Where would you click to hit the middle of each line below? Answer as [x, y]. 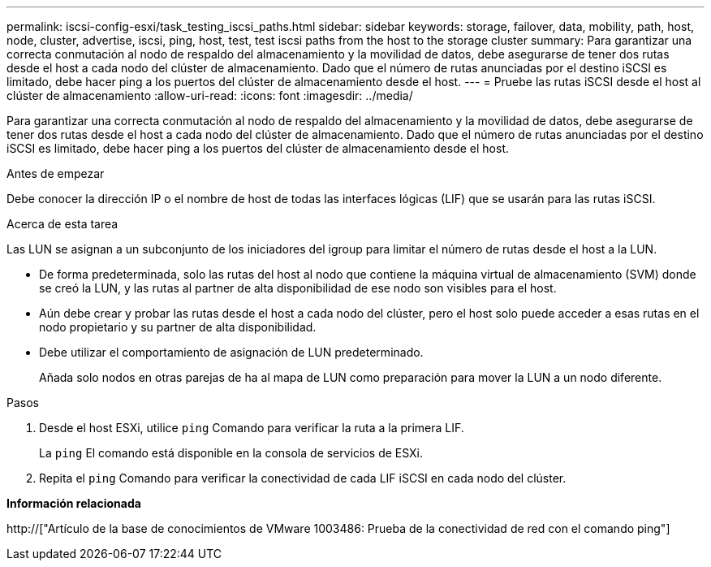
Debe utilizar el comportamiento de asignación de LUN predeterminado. [231, 352]
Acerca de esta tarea [62, 224]
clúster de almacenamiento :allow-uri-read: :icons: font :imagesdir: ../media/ [210, 95]
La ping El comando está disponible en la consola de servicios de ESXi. [231, 453]
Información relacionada [74, 503]
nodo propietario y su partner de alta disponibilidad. [178, 327]
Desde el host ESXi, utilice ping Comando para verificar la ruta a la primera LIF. [252, 428]
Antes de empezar [56, 173]
